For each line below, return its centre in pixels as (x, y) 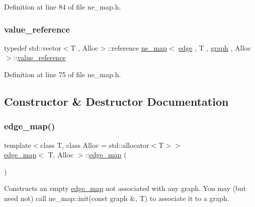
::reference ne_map (137, 47)
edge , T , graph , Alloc (215, 47)
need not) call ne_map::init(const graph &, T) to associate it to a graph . (117, 198)
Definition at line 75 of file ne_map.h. (63, 74)
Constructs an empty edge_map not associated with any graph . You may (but (125, 188)
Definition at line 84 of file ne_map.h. (63, 7)
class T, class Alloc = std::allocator (95, 145)
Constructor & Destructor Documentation (116, 101)
